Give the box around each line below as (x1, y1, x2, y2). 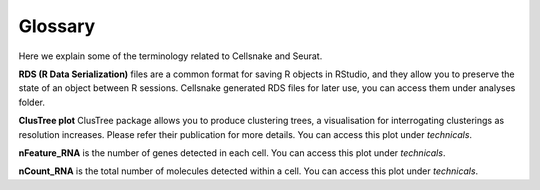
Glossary (18, 15, 96, 37)
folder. (18, 96, 45, 108)
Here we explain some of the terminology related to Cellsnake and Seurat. (18, 50, 323, 62)
